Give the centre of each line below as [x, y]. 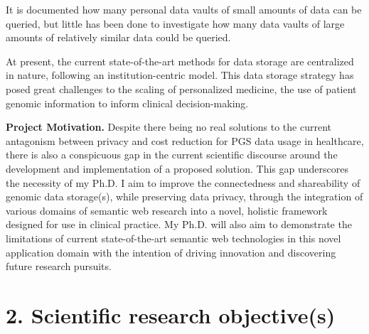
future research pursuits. [59, 266]
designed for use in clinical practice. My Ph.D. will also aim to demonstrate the [179, 224]
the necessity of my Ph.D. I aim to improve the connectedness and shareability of [183, 182]
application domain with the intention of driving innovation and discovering [171, 252]
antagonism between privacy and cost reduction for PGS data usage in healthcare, [185, 140]
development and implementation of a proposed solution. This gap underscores [177, 168]
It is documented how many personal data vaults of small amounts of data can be [184, 9]
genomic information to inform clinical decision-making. [127, 103]
